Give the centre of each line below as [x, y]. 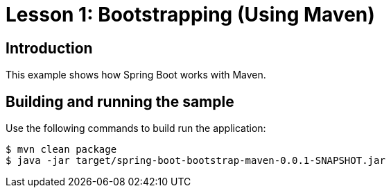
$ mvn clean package [61, 150]
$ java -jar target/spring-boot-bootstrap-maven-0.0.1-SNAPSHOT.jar [195, 161]
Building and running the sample [120, 101]
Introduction [49, 48]
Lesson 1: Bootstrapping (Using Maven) [190, 15]
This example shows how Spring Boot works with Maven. [136, 75]
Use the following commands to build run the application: [136, 128]
